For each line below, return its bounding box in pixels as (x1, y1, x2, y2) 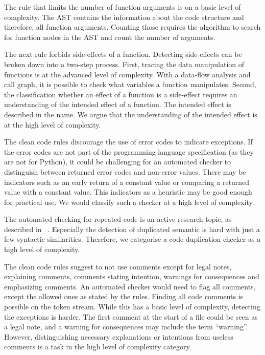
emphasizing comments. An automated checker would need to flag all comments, (4, 281, 256, 291)
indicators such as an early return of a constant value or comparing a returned (4, 176, 250, 187)
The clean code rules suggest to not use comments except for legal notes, (4, 261, 232, 272)
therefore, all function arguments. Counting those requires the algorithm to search (4, 22, 261, 32)
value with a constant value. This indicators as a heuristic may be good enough (4, 186, 252, 197)
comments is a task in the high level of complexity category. (4, 341, 191, 352)
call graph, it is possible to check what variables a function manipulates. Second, (4, 79, 256, 90)
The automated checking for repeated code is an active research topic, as (4, 214, 232, 224)
